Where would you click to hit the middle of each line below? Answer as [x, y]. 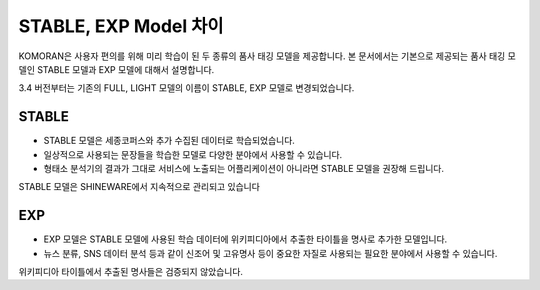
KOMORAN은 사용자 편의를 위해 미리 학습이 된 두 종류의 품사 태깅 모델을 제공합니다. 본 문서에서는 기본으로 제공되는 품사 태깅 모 [267, 56]
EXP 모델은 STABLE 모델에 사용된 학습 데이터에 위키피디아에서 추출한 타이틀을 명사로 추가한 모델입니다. [245, 239]
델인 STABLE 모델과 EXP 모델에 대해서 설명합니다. [116, 69]
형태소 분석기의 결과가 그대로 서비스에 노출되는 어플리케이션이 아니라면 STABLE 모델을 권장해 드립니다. [244, 169]
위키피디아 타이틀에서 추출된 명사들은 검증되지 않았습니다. [131, 272]
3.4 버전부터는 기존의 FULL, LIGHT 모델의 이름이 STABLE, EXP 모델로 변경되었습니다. [186, 88]
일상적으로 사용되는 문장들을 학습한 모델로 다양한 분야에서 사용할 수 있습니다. [193, 154]
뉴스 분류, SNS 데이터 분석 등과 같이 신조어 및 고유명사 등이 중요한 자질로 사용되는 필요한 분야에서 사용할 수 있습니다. [270, 253]
